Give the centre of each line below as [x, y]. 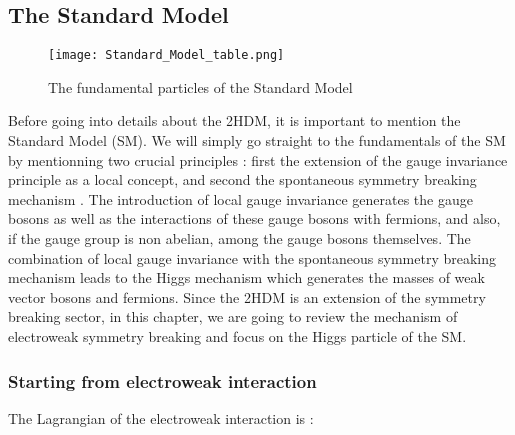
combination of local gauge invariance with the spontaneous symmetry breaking [252, 257]
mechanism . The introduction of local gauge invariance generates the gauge [240, 198]
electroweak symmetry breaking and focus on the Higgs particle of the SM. [237, 335]
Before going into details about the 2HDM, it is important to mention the [234, 120]
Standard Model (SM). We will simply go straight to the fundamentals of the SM [257, 140]
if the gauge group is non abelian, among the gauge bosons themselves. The [239, 238]
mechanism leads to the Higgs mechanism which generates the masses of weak [246, 277]
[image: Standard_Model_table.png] [166, 55]
